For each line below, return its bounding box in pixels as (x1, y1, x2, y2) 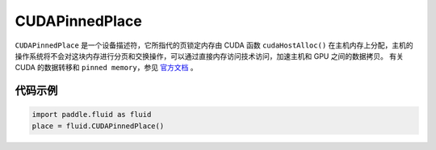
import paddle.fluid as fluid (31, 110, 152, 119)
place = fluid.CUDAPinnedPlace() (31, 121, 165, 131)
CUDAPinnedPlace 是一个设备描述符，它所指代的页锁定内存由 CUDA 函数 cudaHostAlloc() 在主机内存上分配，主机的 (15, 40, 413, 50)
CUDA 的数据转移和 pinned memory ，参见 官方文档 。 (15, 63, 198, 73)
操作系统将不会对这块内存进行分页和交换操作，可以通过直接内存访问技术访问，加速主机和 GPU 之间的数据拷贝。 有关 (15, 51, 404, 60)
